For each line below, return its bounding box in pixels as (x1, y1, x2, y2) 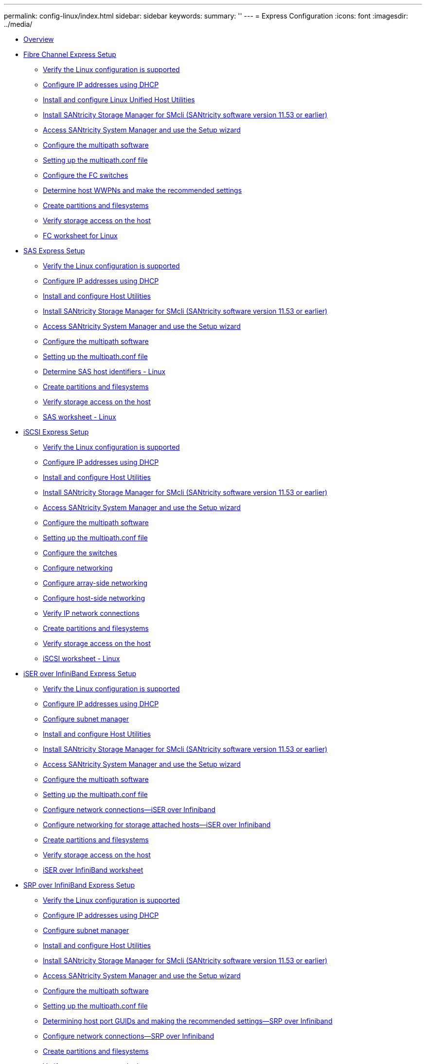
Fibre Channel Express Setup (23, 50, 116, 58)
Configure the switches (43, 549, 117, 557)
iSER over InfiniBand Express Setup (23, 669, 137, 678)
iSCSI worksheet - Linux (43, 654, 120, 663)
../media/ (4, 20, 33, 28)
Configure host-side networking (43, 594, 145, 602)
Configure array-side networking (43, 579, 148, 587)
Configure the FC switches (43, 171, 128, 179)
